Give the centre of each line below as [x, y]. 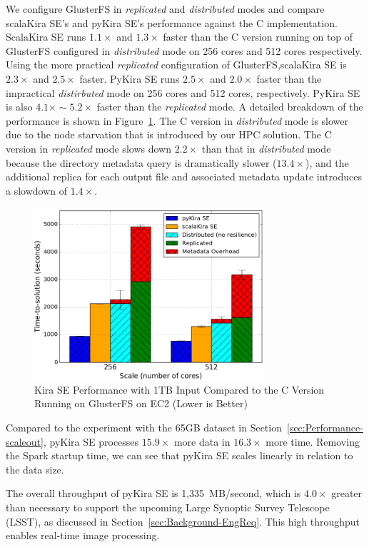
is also [19, 107]
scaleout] [25, 441]
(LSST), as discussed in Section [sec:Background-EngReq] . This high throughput [183, 521]
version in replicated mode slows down [89, 148]
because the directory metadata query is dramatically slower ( [141, 162]
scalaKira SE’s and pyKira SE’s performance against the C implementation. [172, 22]
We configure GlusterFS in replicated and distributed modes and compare [165, 9]
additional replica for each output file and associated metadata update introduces [184, 177]
